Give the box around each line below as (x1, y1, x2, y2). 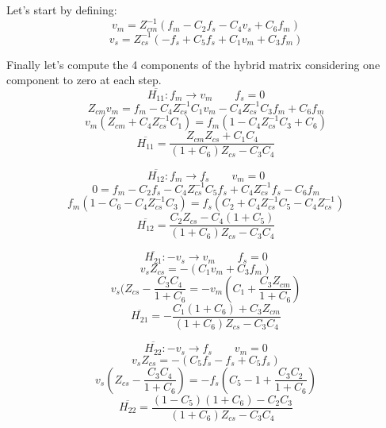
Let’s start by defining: (6, 2, 117, 17)
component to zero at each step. (6, 71, 162, 88)
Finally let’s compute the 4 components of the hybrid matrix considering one (6, 56, 380, 72)
